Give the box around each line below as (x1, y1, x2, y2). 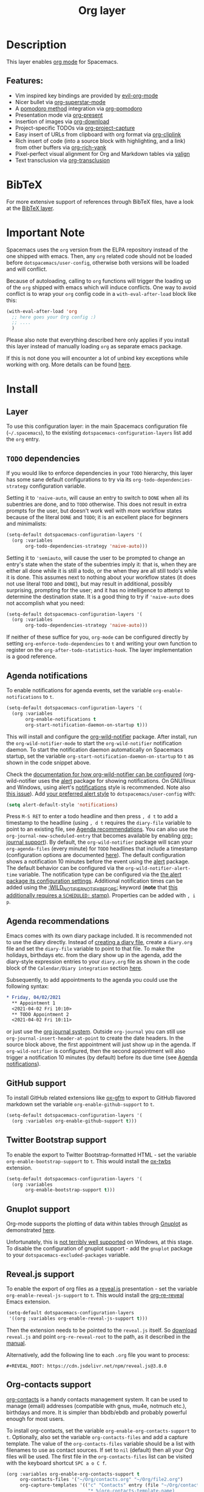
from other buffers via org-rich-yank (15, 144, 106, 151)
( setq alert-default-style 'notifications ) (6, 802, 118, 808)
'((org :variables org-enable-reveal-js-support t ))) (8, 1315, 148, 1322)
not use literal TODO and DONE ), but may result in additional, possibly (6, 580, 172, 587)
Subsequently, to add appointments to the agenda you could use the (6, 976, 178, 983)
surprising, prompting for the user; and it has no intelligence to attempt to (6, 586, 190, 594)
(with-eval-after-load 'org (6, 308, 78, 314)
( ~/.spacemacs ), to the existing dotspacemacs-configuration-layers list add (6, 429, 192, 436)
